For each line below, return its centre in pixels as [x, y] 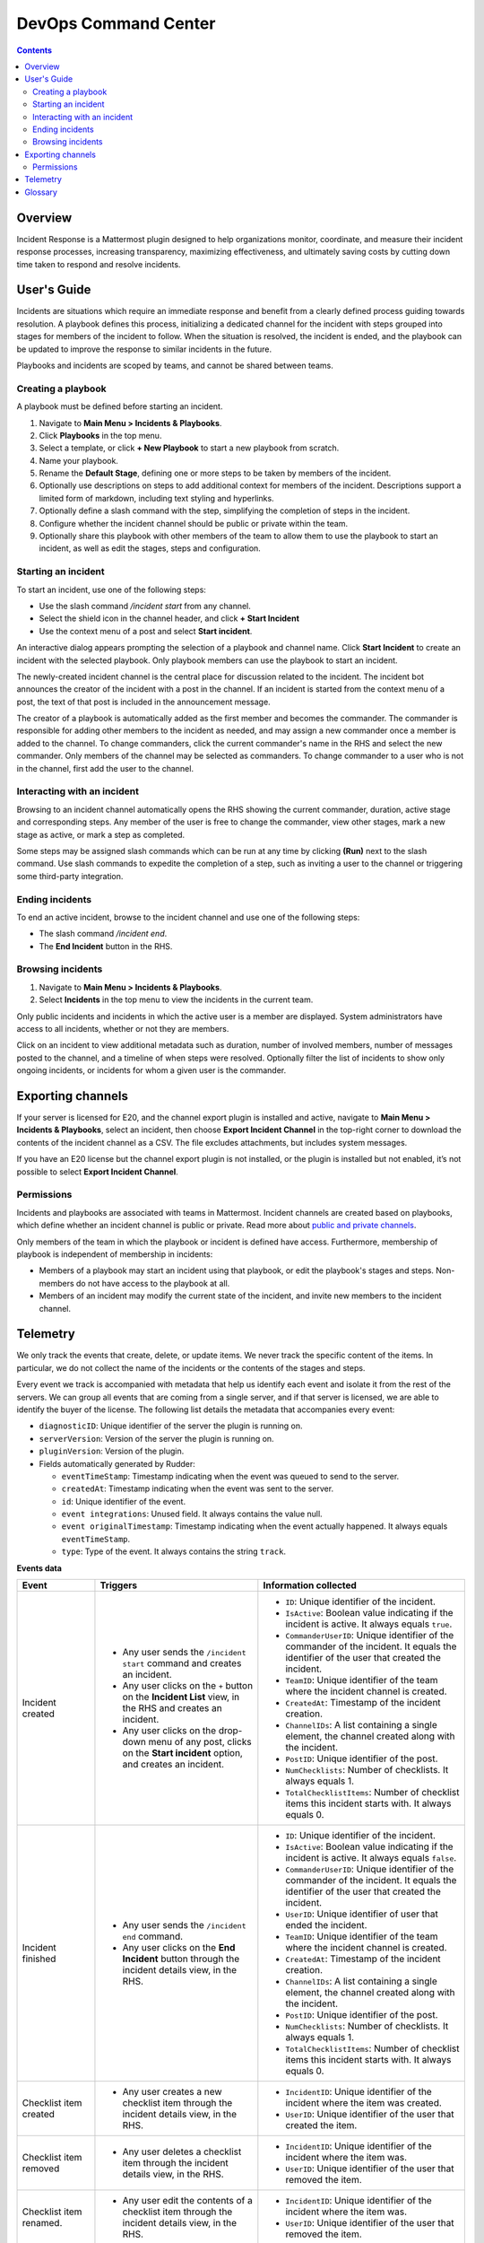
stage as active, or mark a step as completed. [101, 834]
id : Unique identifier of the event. [124, 1501]
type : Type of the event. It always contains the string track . [174, 1551]
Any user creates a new [173, 2092]
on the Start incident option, [183, 1753]
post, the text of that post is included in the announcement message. [143, 702]
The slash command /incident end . [103, 934]
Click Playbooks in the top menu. [100, 435]
